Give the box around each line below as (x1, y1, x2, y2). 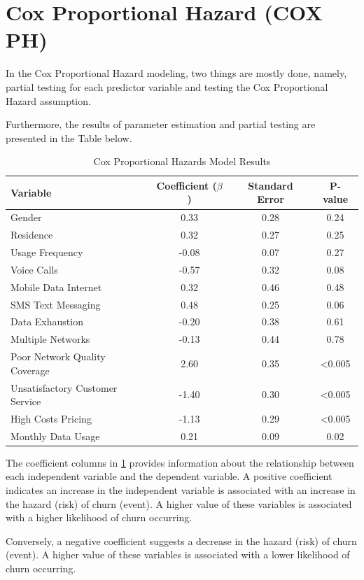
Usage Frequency (10, 245, 83, 259)
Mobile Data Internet (10, 279, 102, 294)
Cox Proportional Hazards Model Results (93, 154, 271, 169)
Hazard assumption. (6, 93, 91, 108)
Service (10, 394, 41, 409)
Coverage (10, 362, 50, 377)
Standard (248, 178, 293, 192)
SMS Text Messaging (10, 297, 101, 311)
